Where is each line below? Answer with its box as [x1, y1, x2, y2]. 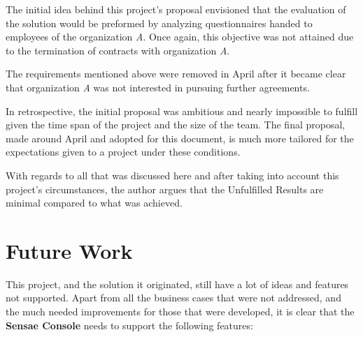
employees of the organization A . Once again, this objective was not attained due [6, 29, 354, 44]
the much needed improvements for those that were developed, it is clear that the [6, 304, 355, 319]
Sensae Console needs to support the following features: [6, 317, 253, 332]
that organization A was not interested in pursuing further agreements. [6, 80, 310, 94]
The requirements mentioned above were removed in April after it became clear [6, 66, 346, 81]
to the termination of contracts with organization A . [6, 43, 230, 57]
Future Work [6, 236, 133, 264]
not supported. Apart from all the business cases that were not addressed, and [6, 290, 341, 305]
